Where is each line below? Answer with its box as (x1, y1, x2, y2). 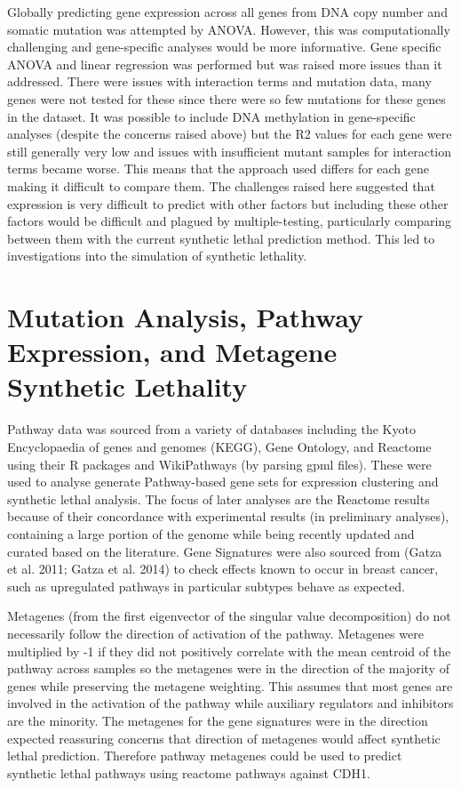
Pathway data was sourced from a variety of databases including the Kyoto (7, 420, 416, 438)
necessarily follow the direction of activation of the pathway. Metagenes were (7, 623, 424, 642)
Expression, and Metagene (7, 334, 338, 370)
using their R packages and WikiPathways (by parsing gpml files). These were (7, 454, 432, 473)
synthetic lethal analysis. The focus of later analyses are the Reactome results (7, 489, 430, 508)
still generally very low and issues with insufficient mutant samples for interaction (7, 141, 452, 160)
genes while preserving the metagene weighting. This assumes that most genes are (7, 676, 453, 695)
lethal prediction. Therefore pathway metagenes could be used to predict (7, 746, 402, 765)
